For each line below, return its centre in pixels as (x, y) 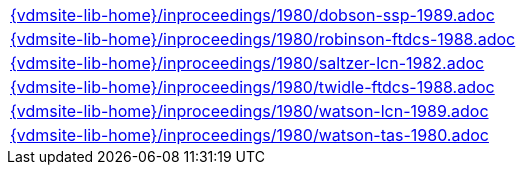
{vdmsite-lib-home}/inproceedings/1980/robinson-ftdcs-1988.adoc (263, 39)
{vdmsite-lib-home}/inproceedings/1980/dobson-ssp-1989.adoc (252, 15)
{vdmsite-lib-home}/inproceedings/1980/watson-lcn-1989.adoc (249, 111)
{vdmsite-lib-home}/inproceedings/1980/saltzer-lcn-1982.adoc (247, 63)
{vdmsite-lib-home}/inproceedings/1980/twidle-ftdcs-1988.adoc (252, 87)
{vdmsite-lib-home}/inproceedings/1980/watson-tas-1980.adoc (249, 135)
